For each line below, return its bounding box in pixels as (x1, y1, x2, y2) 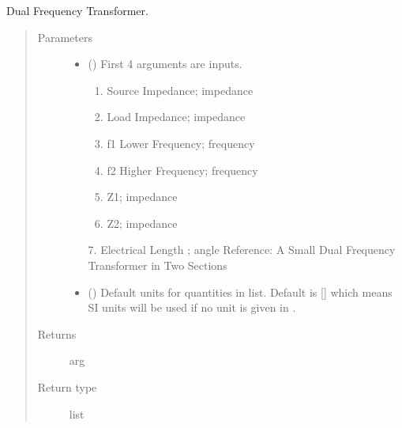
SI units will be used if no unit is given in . (88, 299, 296, 316)
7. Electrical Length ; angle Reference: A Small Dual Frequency (88, 241, 396, 258)
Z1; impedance (107, 188, 178, 205)
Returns (37, 325, 77, 342)
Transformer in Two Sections (88, 256, 227, 273)
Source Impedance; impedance (107, 81, 254, 98)
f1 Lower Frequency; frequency (107, 134, 255, 151)
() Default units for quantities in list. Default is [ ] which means (88, 283, 393, 300)
